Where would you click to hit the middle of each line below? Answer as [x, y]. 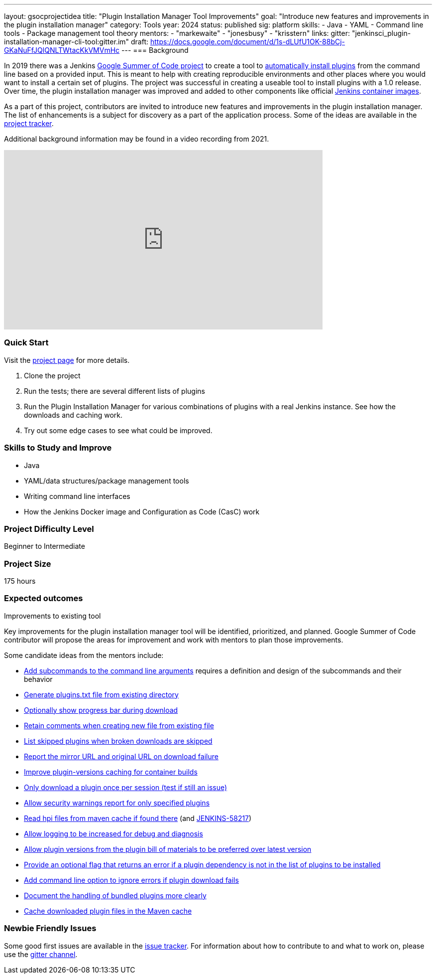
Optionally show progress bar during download [101, 710]
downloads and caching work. [73, 415]
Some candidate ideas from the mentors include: [84, 655]
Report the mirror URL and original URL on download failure [121, 756]
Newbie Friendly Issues [50, 928]
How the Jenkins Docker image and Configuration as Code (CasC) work [142, 511]
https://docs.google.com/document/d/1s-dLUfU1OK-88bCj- [248, 42]
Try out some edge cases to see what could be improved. [118, 430]
